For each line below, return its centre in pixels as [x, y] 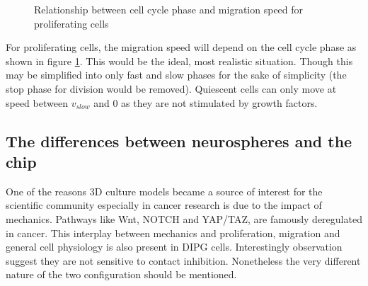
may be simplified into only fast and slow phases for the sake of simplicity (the [176, 75]
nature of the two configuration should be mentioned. [121, 274]
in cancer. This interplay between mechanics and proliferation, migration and [173, 233]
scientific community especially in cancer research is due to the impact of [164, 205]
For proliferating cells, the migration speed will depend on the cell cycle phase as [181, 47]
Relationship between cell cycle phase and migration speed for [169, 9]
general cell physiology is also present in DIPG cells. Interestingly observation [174, 247]
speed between [37, 102]
